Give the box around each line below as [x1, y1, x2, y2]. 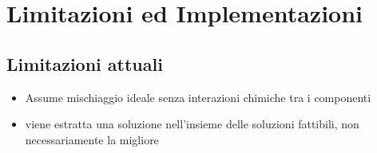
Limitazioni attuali [6, 51, 163, 76]
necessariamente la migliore [25, 131, 159, 147]
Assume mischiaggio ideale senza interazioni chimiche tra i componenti [25, 88, 371, 105]
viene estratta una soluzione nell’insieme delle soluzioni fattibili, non [25, 116, 359, 132]
